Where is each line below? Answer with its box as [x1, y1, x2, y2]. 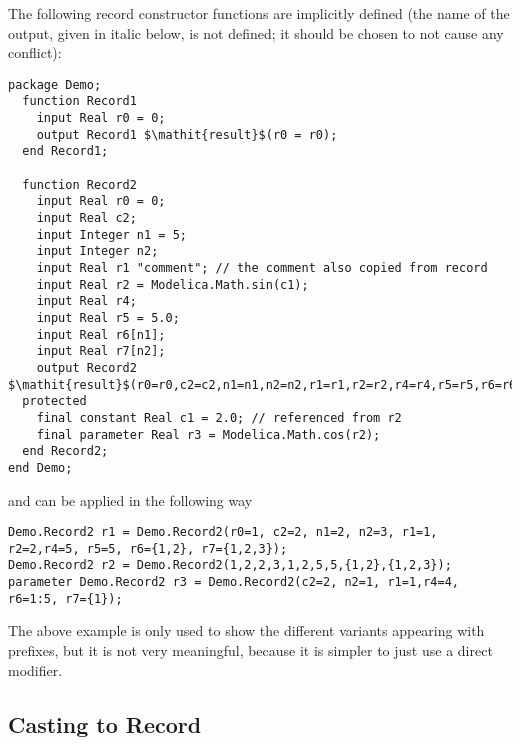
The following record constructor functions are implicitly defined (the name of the [8, 3, 510, 23]
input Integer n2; [36, 244, 159, 259]
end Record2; [22, 444, 109, 459]
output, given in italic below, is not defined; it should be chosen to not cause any [8, 22, 504, 43]
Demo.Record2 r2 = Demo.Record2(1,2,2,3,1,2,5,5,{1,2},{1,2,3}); [8, 558, 452, 573]
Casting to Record [8, 708, 202, 739]
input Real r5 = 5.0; [36, 310, 180, 325]
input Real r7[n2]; [36, 344, 166, 359]
